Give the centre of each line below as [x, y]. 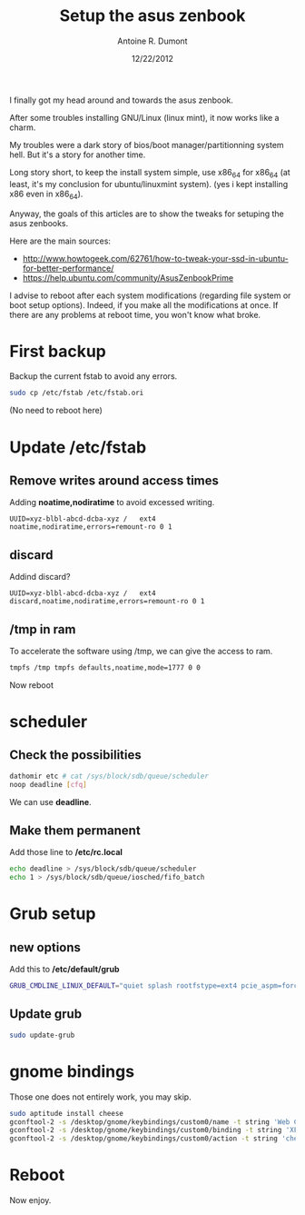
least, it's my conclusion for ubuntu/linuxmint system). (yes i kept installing [149, 184]
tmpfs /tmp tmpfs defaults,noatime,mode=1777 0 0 [105, 667]
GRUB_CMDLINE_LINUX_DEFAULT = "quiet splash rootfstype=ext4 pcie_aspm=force [156, 986]
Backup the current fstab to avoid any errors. [93, 376]
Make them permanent [75, 830]
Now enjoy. [30, 1200]
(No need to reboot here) [56, 411]
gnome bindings [72, 1071]
